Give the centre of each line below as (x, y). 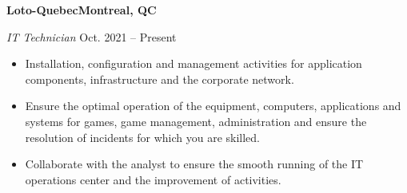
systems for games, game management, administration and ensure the (196, 121)
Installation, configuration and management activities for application (194, 63)
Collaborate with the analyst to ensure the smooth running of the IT (194, 164)
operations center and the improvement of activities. (153, 179)
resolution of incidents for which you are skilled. (142, 137)
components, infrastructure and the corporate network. (160, 79)
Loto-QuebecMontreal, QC (82, 10)
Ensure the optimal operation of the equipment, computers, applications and (213, 106)
